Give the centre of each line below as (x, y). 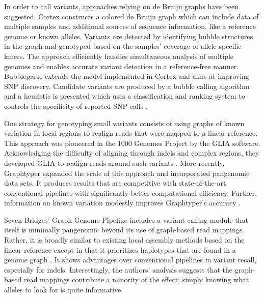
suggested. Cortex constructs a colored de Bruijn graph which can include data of (131, 16)
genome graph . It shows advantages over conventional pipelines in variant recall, (130, 260)
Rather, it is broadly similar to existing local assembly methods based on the (124, 240)
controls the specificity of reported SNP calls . (76, 106)
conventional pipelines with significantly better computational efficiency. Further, (130, 192)
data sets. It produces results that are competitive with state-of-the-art (115, 183)
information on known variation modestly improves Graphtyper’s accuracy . (123, 203)
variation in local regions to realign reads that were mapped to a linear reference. (131, 133)
